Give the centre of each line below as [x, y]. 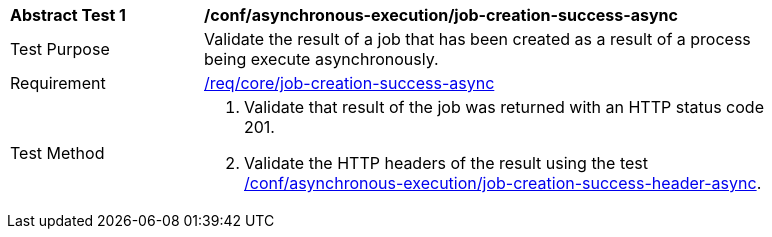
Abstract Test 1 [68, 15]
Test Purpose [60, 49]
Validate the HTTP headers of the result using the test [446, 163]
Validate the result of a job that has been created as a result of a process [477, 39]
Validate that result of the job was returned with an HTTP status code [504, 107]
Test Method [57, 153]
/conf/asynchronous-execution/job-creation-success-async [441, 15]
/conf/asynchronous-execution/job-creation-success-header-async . [503, 183]
